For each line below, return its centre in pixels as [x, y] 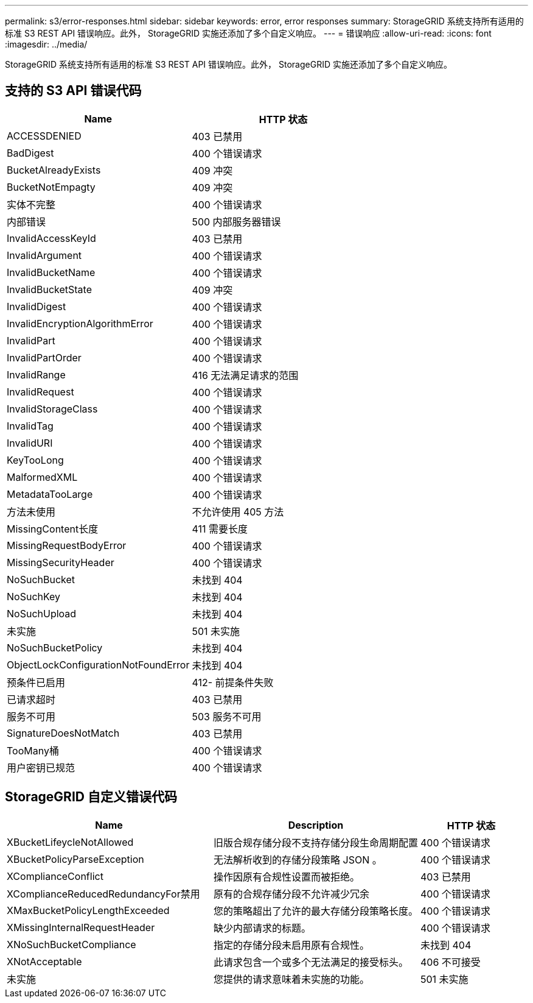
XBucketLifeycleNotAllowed [70, 842]
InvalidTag [30, 426]
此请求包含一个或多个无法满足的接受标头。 [311, 962]
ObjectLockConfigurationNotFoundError [98, 665]
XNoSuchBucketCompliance [71, 944]
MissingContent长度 [53, 529]
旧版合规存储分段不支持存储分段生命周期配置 [316, 842]
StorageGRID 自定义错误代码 [91, 797]
